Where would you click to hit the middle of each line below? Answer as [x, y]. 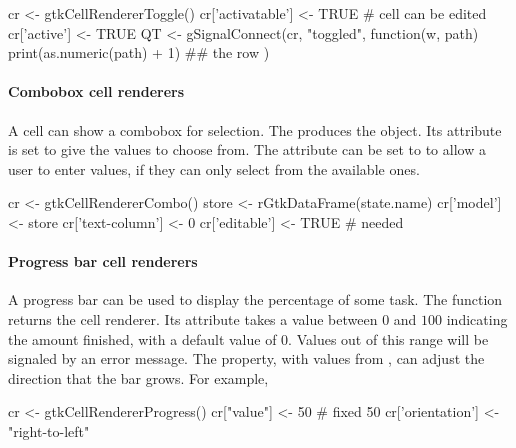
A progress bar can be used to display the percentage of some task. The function [255, 299]
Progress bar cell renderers [103, 261]
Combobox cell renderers [96, 91]
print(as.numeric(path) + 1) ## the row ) [139, 52]
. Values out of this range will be [388, 338]
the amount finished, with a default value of [142, 338]
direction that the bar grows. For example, [138, 377]
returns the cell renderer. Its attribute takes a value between [193, 318]
